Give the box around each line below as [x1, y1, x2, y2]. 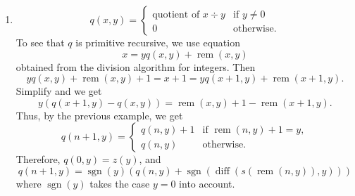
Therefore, [15, 152, 61, 166]
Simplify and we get [15, 84, 102, 98]
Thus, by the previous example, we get [15, 107, 183, 122]
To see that [15, 35, 65, 49]
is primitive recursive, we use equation [75, 35, 240, 49]
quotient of [152, 9, 200, 20]
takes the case [89, 176, 150, 190]
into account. [179, 176, 235, 190]
